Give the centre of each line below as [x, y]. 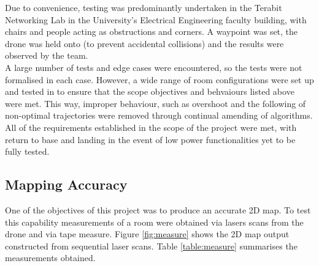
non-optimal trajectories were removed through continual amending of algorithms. [159, 115]
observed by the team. [47, 55]
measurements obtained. [50, 258]
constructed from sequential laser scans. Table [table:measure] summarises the [151, 246]
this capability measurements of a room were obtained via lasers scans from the [154, 222]
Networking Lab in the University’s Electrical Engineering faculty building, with [156, 19]
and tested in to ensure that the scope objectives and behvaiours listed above [150, 91]
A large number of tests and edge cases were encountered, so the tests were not [154, 67]
